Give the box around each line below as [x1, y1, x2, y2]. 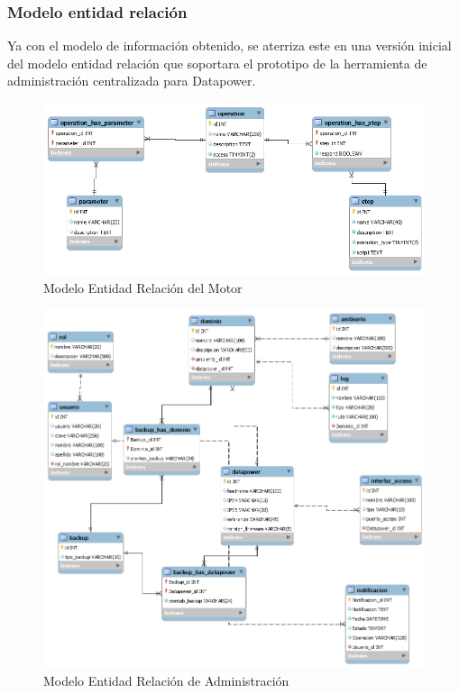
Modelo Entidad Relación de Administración [43, 670, 289, 689]
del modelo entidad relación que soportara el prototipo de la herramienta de [7, 53, 427, 72]
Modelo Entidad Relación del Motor [43, 278, 243, 296]
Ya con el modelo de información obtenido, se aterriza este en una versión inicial [7, 36, 452, 55]
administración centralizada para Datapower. [7, 71, 256, 90]
